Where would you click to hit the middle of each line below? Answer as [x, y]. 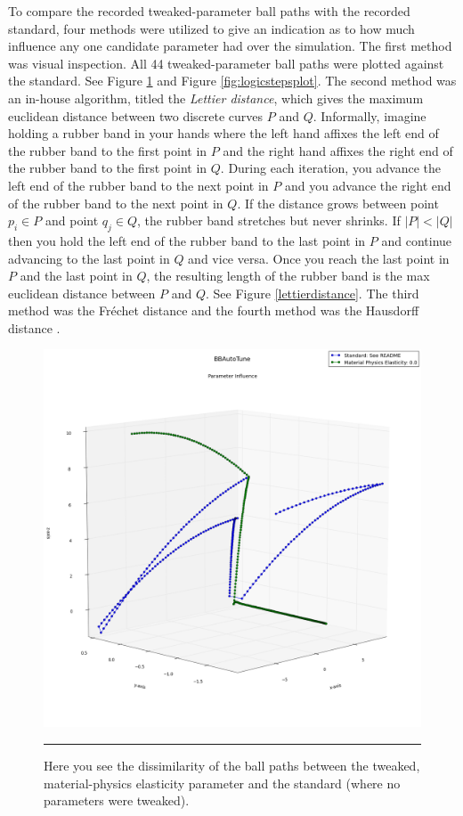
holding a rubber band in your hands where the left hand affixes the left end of [223, 133]
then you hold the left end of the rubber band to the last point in [187, 240]
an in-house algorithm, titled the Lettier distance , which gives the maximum [216, 98]
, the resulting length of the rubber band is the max [288, 276]
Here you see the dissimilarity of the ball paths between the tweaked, [232, 766]
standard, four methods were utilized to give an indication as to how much [211, 28]
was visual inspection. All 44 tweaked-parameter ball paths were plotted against [226, 63]
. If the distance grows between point [338, 203]
